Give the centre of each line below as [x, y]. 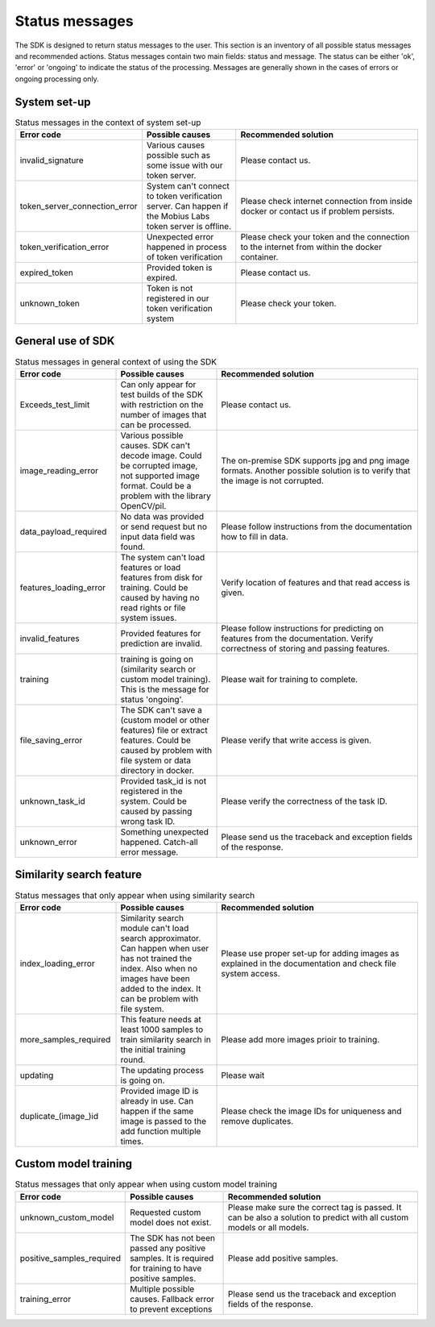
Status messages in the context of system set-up [108, 123]
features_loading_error [63, 587]
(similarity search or [158, 669]
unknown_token [50, 304]
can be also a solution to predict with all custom [318, 1217]
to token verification [184, 196]
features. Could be [155, 740]
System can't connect [188, 186]
